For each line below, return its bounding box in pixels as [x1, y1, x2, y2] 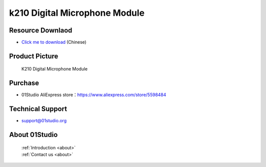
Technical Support [9, 105, 67, 113]
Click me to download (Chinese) [21, 39, 87, 45]
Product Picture [9, 52, 59, 60]
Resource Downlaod [9, 26, 72, 34]
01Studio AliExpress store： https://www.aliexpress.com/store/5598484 [21, 92, 166, 98]
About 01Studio [9, 131, 58, 139]
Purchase [9, 79, 39, 87]
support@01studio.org [21, 118, 66, 124]
